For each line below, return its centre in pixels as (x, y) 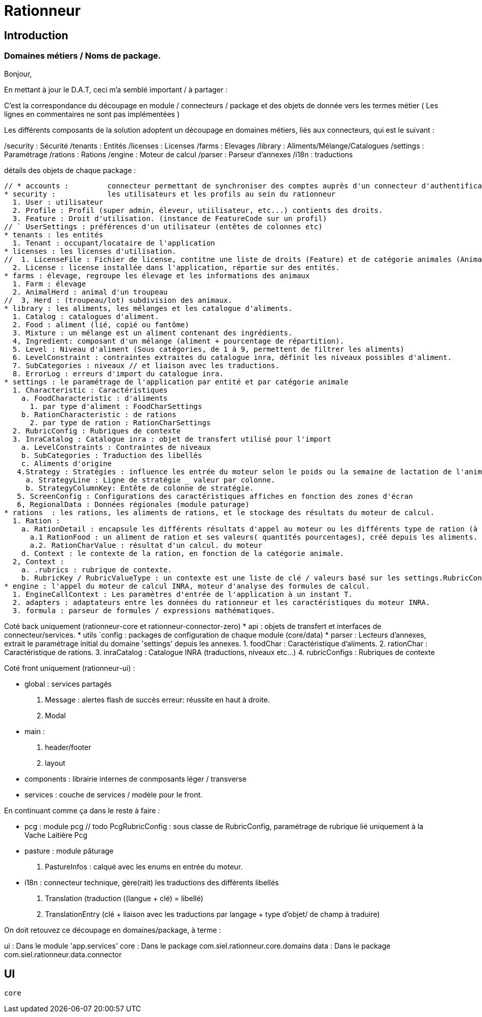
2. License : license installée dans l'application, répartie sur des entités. (176, 267)
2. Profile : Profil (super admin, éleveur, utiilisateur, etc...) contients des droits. (198, 210)
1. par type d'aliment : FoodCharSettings (116, 406)
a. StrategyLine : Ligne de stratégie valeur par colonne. (151, 480)
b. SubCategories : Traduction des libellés (112, 455)
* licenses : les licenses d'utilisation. (90, 251)
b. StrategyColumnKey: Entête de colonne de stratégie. (140, 488)
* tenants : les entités (54, 235)
